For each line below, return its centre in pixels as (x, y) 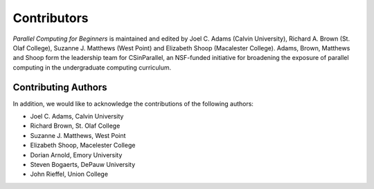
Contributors (51, 18)
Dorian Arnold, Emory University (76, 155)
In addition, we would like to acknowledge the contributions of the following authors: (133, 103)
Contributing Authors (60, 87)
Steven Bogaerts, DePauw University (83, 164)
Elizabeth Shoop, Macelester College (83, 146)
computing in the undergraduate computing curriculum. (92, 67)
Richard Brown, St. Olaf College (75, 126)
